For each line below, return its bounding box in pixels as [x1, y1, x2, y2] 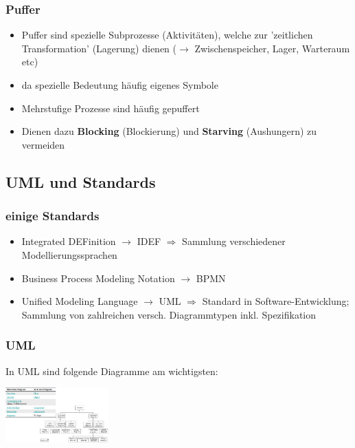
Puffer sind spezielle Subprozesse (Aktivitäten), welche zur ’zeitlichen [21, 28, 313, 42]
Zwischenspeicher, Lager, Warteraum [194, 41, 350, 55]
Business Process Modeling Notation [21, 270, 175, 285]
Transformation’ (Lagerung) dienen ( [21, 41, 176, 55]
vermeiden [21, 137, 65, 151]
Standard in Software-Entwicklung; [202, 294, 350, 308]
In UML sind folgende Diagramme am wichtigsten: [5, 363, 218, 378]
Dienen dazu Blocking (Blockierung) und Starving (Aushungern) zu [21, 124, 317, 138]
